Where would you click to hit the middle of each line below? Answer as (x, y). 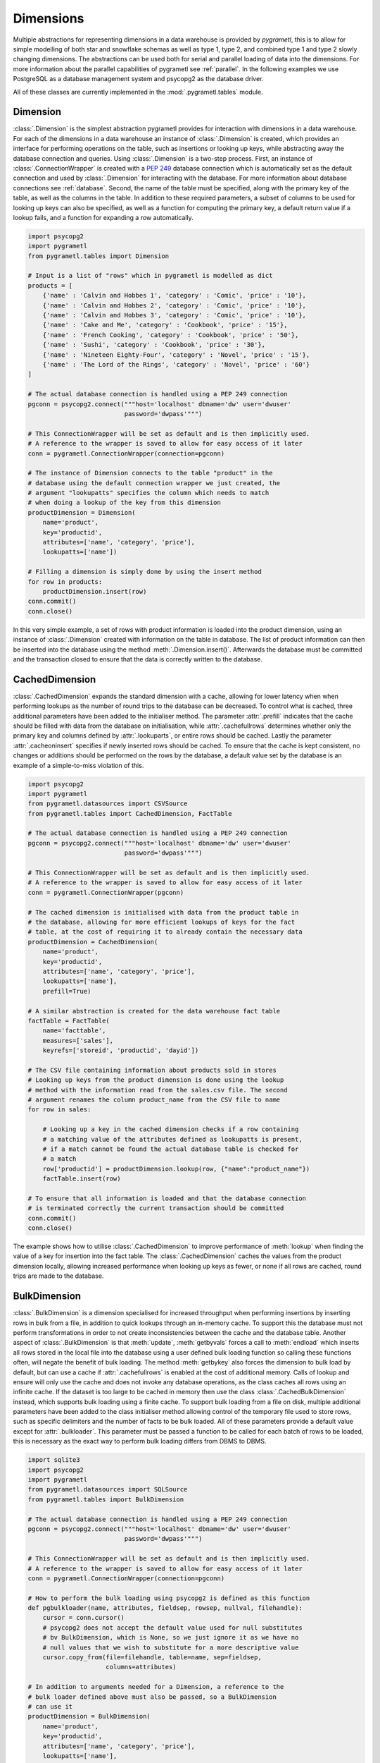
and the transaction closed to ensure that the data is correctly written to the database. (138, 659)
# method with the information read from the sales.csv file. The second (158, 1090)
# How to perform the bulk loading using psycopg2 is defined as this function (169, 1598)
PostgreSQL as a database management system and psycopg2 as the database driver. (138, 79)
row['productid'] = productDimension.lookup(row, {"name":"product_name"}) (176, 1169)
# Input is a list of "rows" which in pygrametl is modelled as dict (150, 276)
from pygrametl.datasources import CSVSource (108, 804)
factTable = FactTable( (69, 1020)
